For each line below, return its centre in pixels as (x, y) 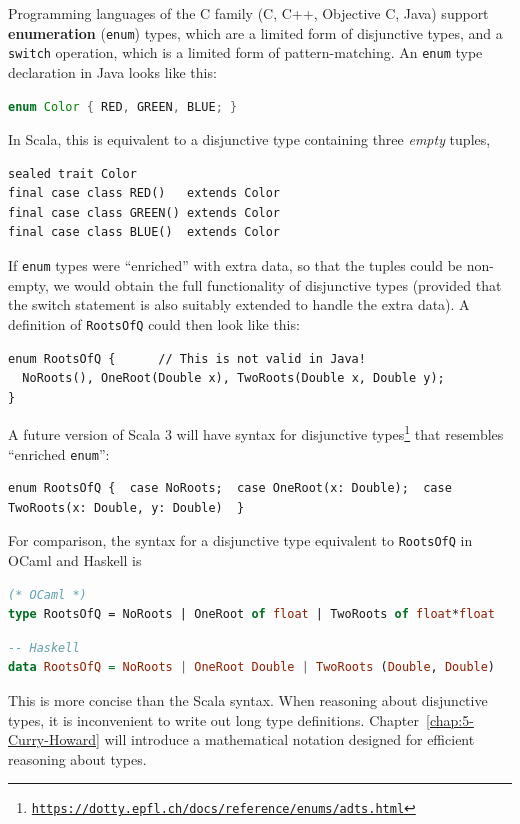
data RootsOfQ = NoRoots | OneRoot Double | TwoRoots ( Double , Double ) (252, 667)
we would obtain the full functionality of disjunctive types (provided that (277, 284)
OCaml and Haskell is (75, 560)
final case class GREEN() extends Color (144, 212)
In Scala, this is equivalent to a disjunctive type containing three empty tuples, (249, 139)
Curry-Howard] (54, 739)
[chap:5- (450, 719)
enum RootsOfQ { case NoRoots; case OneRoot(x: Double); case (230, 488)
